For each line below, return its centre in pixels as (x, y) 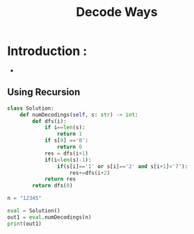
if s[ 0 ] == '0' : (66, 141)
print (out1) (24, 224)
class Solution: (31, 108)
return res (60, 179)
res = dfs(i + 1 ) (66, 153)
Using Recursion (44, 92)
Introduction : (47, 51)
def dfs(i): (50, 121)
